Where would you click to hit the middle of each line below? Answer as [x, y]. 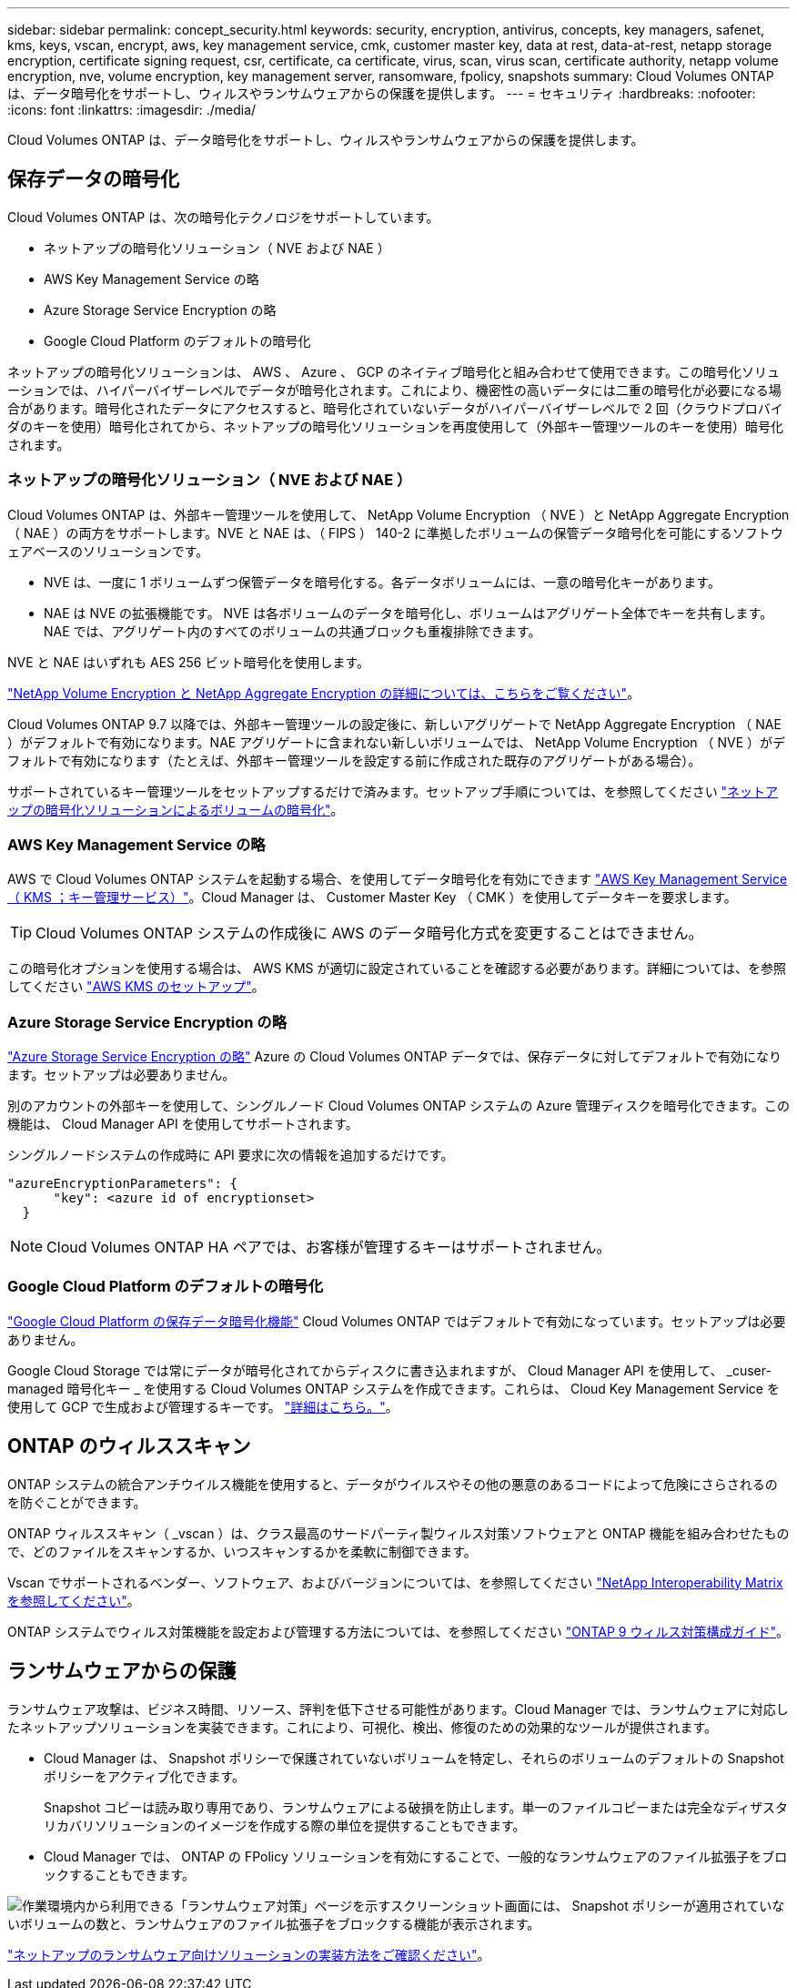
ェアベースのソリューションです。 [108, 551]
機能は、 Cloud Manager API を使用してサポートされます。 [183, 1124]
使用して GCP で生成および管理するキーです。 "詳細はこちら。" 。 [203, 1406]
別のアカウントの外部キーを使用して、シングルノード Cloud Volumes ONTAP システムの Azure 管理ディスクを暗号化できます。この [398, 1106]
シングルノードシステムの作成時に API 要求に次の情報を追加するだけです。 [231, 1155]
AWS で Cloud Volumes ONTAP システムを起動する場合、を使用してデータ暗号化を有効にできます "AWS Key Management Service [398, 879]
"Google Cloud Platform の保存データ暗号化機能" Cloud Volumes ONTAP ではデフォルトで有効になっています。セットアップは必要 [397, 1321]
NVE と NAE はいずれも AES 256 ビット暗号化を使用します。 [189, 662]
